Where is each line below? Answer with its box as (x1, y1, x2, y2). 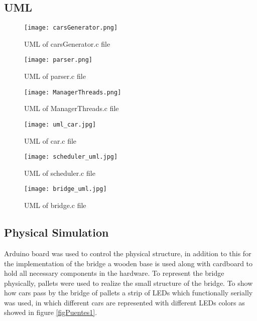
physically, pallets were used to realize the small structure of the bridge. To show (4, 277, 253, 288)
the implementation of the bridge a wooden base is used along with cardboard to (4, 258, 253, 268)
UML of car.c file (24, 135, 77, 146)
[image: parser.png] (24, 56, 93, 64)
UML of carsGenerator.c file (24, 38, 110, 49)
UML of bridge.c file (24, 200, 86, 210)
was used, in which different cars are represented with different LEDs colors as (4, 297, 245, 307)
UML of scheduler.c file (24, 167, 95, 178)
